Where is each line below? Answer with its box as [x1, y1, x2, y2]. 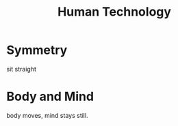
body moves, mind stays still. [6, 111, 88, 119]
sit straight [6, 65, 37, 73]
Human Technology [57, 4, 172, 20]
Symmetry [6, 42, 68, 58]
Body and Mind [6, 89, 94, 104]
